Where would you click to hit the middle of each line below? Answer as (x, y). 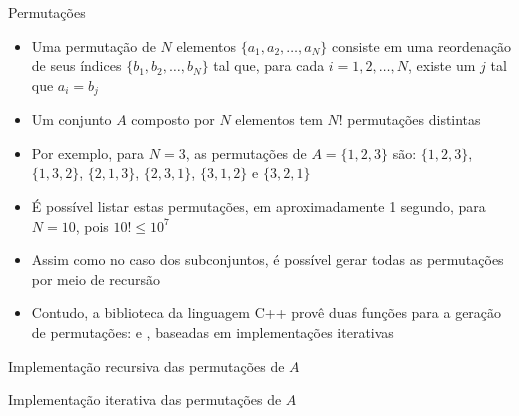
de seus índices (76, 65)
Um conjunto (71, 119)
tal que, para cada (269, 65)
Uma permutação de (93, 45)
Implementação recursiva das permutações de (146, 365)
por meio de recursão (95, 278)
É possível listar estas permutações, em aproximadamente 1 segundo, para (258, 206)
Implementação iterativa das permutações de (145, 399)
